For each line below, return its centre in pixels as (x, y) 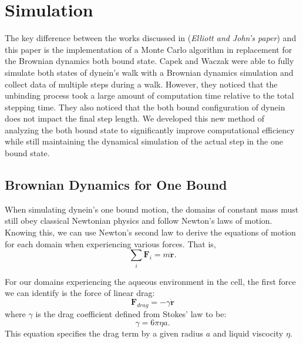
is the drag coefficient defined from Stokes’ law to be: (131, 313)
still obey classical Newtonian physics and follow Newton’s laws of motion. (139, 221)
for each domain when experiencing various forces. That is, (110, 243)
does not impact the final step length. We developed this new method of (135, 118)
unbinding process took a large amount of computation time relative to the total (149, 95)
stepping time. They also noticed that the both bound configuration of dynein (145, 107)
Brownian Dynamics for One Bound (116, 185)
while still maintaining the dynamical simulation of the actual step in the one (144, 141)
